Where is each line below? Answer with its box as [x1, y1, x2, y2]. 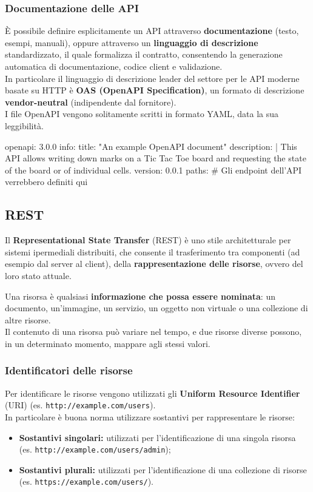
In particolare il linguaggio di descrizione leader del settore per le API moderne [5, 72, 300, 84]
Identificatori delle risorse [5, 363, 133, 378]
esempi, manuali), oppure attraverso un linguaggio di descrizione [5, 36, 258, 49]
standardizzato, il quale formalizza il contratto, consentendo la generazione [5, 48, 283, 61]
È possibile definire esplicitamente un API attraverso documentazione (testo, [5, 24, 299, 37]
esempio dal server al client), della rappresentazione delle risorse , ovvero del [5, 257, 303, 270]
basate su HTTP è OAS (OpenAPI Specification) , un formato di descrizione [5, 84, 305, 96]
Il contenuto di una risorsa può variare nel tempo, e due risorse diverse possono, [5, 325, 302, 338]
